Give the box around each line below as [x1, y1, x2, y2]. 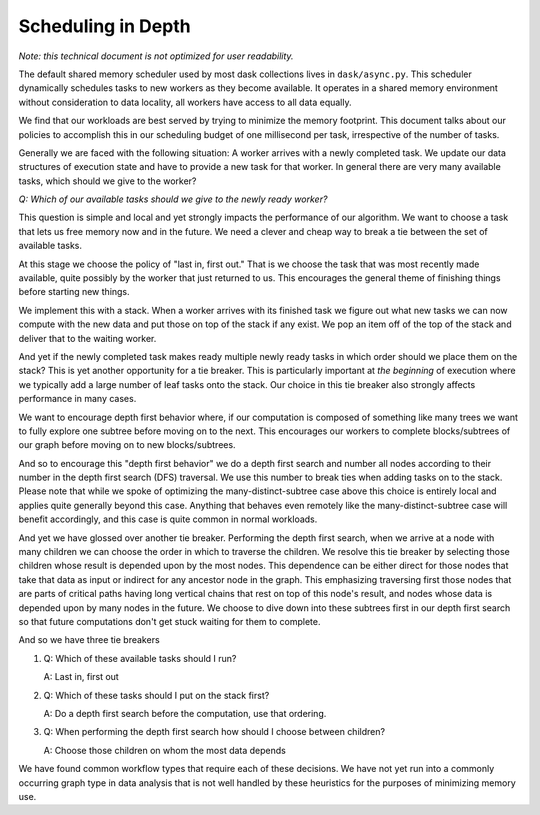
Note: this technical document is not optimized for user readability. [18, 50, 294, 62]
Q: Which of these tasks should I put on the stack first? [43, 689, 270, 701]
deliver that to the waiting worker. [18, 332, 157, 344]
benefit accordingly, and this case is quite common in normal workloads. [18, 513, 318, 525]
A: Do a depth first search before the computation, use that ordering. [43, 707, 327, 719]
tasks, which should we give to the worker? [18, 175, 197, 187]
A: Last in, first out [43, 671, 119, 683]
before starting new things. [18, 286, 130, 298]
